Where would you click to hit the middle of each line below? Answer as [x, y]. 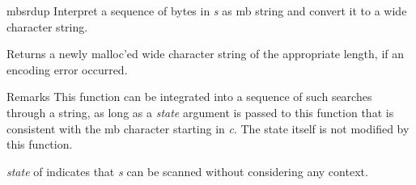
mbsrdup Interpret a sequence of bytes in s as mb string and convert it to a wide [207, 11]
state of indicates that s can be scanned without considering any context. [187, 171]
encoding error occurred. [67, 69]
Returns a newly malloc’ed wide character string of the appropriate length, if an [206, 54]
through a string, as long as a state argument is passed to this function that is [200, 112]
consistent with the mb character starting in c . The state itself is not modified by [208, 128]
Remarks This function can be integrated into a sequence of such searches [189, 97]
